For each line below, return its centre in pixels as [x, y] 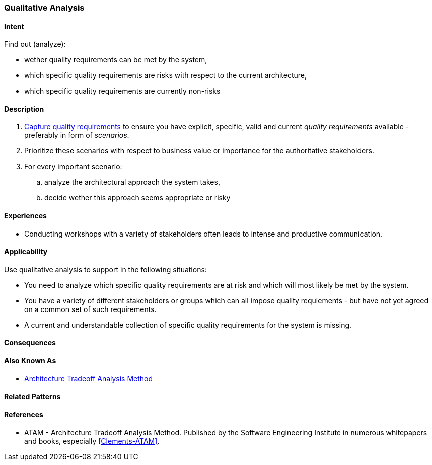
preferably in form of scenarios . [77, 135]
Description [24, 109]
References [24, 414]
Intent [14, 26]
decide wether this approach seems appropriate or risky [137, 198]
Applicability [26, 252]
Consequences [30, 343]
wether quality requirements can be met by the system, [116, 60]
